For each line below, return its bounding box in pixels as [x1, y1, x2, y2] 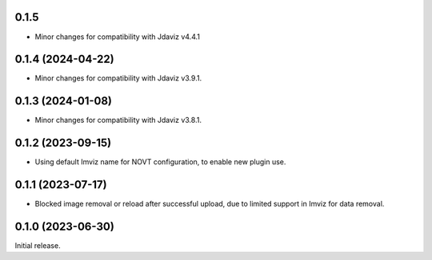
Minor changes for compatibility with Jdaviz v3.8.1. [34, 116, 202, 125]
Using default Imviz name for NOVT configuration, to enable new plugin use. [34, 157, 286, 167]
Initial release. [14, 241, 61, 250]
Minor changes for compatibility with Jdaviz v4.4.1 [34, 32, 200, 41]
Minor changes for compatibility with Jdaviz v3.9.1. [34, 73, 202, 83]
